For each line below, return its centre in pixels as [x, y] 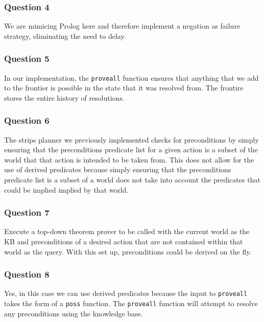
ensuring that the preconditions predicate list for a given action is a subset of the [131, 149]
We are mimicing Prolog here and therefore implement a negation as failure [122, 26]
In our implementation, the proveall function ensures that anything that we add [131, 77]
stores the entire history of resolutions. [64, 97]
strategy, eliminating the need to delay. [65, 36]
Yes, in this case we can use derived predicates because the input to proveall [126, 293]
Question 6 [27, 120]
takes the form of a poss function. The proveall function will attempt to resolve [131, 303]
